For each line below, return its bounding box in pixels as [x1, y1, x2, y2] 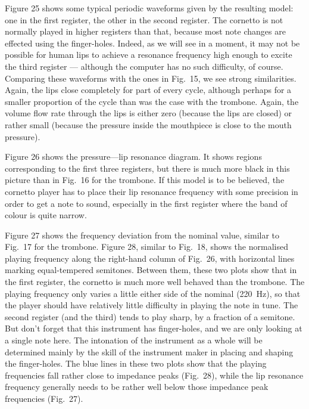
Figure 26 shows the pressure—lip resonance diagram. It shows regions [5, 150, 262, 163]
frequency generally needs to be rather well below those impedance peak [5, 380, 269, 393]
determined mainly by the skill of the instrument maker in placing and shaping [5, 345, 294, 358]
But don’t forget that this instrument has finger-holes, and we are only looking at [5, 322, 302, 334]
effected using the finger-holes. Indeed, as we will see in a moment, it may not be [5, 36, 300, 49]
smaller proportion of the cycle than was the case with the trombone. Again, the [5, 95, 299, 107]
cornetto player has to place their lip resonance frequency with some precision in [5, 185, 298, 197]
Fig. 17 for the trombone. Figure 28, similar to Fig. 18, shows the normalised [5, 240, 288, 253]
